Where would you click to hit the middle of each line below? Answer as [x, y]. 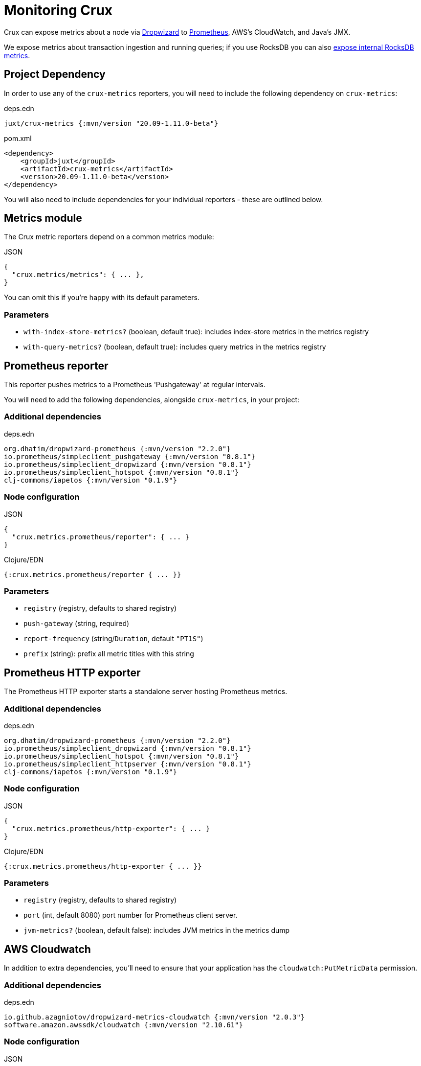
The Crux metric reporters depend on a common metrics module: [109, 237]
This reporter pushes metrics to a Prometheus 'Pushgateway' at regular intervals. [135, 385]
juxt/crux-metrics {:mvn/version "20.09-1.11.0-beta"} [111, 123]
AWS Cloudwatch [47, 949]
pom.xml [18, 138]
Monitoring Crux [58, 10]
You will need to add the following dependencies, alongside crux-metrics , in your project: [152, 400]
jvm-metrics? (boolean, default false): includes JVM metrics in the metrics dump [157, 930]
